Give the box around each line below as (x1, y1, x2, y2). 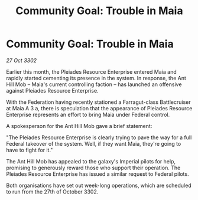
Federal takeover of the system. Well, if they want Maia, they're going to (6, 140, 181, 147)
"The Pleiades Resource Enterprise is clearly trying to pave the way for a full (6, 134, 192, 141)
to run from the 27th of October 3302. (6, 188, 99, 195)
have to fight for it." (6, 146, 53, 153)
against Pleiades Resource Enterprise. (6, 87, 99, 94)
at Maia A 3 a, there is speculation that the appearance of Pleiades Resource (6, 104, 193, 112)
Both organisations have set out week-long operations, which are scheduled (6, 182, 191, 189)
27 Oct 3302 (6, 57, 37, 64)
